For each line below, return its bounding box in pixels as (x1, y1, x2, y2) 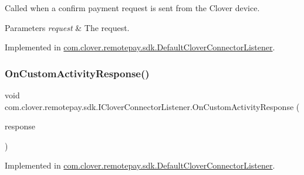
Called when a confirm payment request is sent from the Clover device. (5, 2, 260, 13)
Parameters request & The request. (5, 21, 130, 33)
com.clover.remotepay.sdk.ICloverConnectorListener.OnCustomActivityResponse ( (5, 100, 300, 112)
